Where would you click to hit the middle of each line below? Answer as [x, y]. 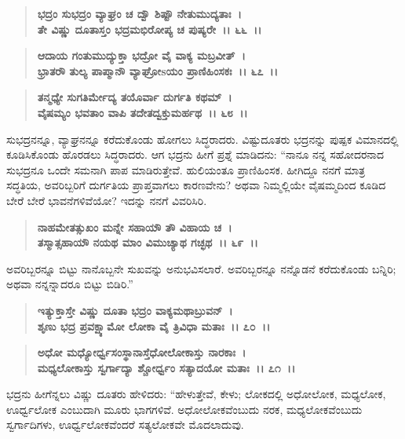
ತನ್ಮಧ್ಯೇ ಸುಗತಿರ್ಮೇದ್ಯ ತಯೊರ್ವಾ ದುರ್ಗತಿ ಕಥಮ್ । [135, 97]
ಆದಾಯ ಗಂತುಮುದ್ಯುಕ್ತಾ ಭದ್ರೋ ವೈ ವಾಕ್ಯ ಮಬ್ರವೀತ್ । [141, 55]
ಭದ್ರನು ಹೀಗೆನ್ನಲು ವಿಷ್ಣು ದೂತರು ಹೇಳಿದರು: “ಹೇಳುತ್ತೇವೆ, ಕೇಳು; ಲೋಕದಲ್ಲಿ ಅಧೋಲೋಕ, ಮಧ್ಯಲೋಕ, [196, 394]
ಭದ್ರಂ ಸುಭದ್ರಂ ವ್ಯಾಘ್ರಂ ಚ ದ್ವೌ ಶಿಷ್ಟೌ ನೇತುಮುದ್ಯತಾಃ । [139, 13]
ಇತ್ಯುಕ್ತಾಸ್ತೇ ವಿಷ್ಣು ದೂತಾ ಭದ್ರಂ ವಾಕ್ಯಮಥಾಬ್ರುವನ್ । [135, 310]
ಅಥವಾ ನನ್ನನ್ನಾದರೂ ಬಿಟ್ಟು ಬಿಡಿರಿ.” [70, 284]
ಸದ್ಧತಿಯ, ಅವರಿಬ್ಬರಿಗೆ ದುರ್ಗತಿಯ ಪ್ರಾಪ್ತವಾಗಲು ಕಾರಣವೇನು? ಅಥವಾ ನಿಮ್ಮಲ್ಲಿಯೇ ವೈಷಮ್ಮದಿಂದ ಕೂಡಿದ [196, 185]
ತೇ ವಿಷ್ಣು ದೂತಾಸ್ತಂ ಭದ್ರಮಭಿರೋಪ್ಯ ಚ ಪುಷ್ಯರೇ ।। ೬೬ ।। [150, 29]
